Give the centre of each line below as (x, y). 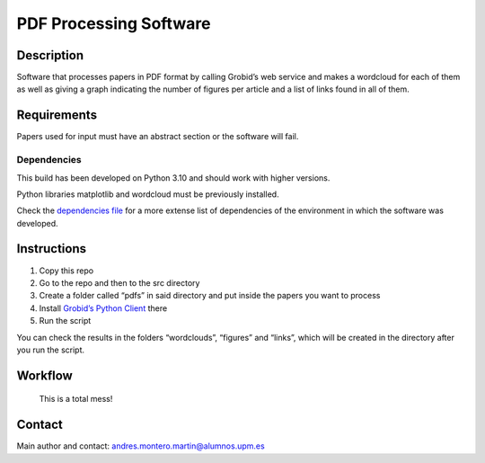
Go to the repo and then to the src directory (119, 282)
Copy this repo (66, 271)
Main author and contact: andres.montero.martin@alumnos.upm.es (141, 446)
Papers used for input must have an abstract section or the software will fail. (158, 137)
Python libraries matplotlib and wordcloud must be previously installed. (148, 194)
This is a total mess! (76, 399)
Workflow (45, 375)
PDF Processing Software (114, 23)
